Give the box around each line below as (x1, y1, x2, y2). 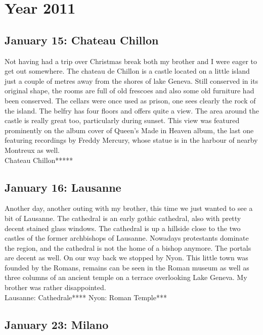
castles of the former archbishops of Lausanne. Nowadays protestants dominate (5, 233, 249, 243)
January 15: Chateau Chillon (5, 32, 159, 47)
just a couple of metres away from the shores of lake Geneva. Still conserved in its (5, 75, 258, 86)
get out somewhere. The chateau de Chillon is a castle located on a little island (5, 66, 250, 76)
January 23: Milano (5, 316, 109, 332)
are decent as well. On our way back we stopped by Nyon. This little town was (5, 252, 248, 263)
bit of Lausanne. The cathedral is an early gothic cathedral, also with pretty (5, 212, 241, 223)
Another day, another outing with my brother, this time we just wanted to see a (5, 203, 253, 213)
